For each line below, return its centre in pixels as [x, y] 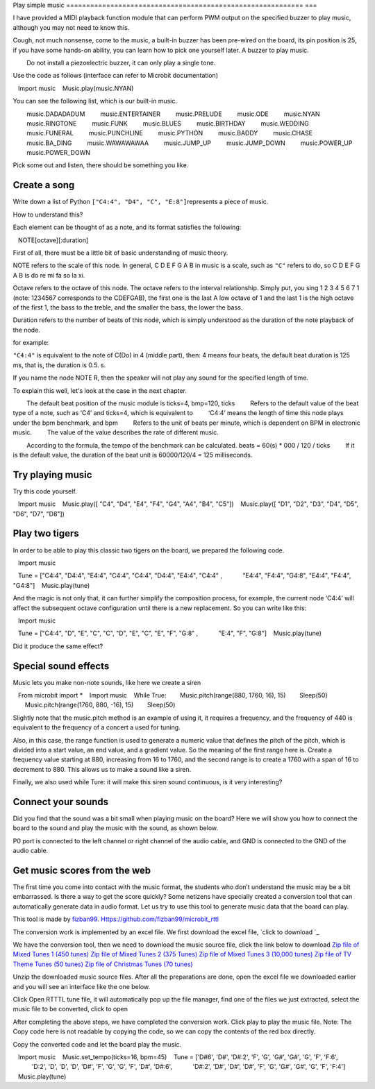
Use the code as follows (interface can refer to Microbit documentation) [116, 76]
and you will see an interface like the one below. [82, 986]
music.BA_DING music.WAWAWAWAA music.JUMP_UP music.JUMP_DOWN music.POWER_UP [190, 143]
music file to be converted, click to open [70, 1009]
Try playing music [52, 474]
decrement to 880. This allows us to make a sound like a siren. [102, 769]
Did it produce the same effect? [58, 646]
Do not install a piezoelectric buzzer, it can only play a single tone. [121, 62]
